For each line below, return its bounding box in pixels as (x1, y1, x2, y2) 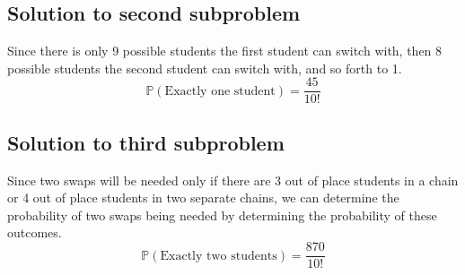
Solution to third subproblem (7, 128, 285, 156)
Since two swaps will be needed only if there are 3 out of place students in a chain (7, 170, 459, 189)
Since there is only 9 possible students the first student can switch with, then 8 (7, 41, 443, 60)
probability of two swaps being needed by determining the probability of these (7, 205, 437, 224)
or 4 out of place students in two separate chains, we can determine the (7, 188, 399, 207)
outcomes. (7, 223, 62, 242)
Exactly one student (164, 84, 276, 98)
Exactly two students (160, 249, 277, 262)
